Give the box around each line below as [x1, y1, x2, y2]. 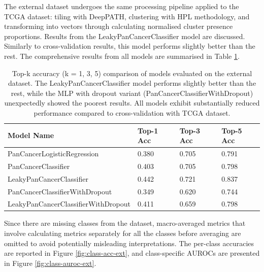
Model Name [8, 130, 54, 141]
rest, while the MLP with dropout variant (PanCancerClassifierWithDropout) [11, 87, 253, 98]
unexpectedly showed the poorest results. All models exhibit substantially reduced [4, 97, 260, 108]
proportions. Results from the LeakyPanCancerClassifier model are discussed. [4, 30, 245, 41]
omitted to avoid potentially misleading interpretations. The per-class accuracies [4, 237, 254, 248]
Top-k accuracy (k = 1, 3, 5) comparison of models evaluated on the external [12, 67, 252, 78]
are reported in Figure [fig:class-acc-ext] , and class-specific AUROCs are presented [4, 248, 260, 258]
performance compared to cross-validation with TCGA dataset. [34, 107, 230, 118]
